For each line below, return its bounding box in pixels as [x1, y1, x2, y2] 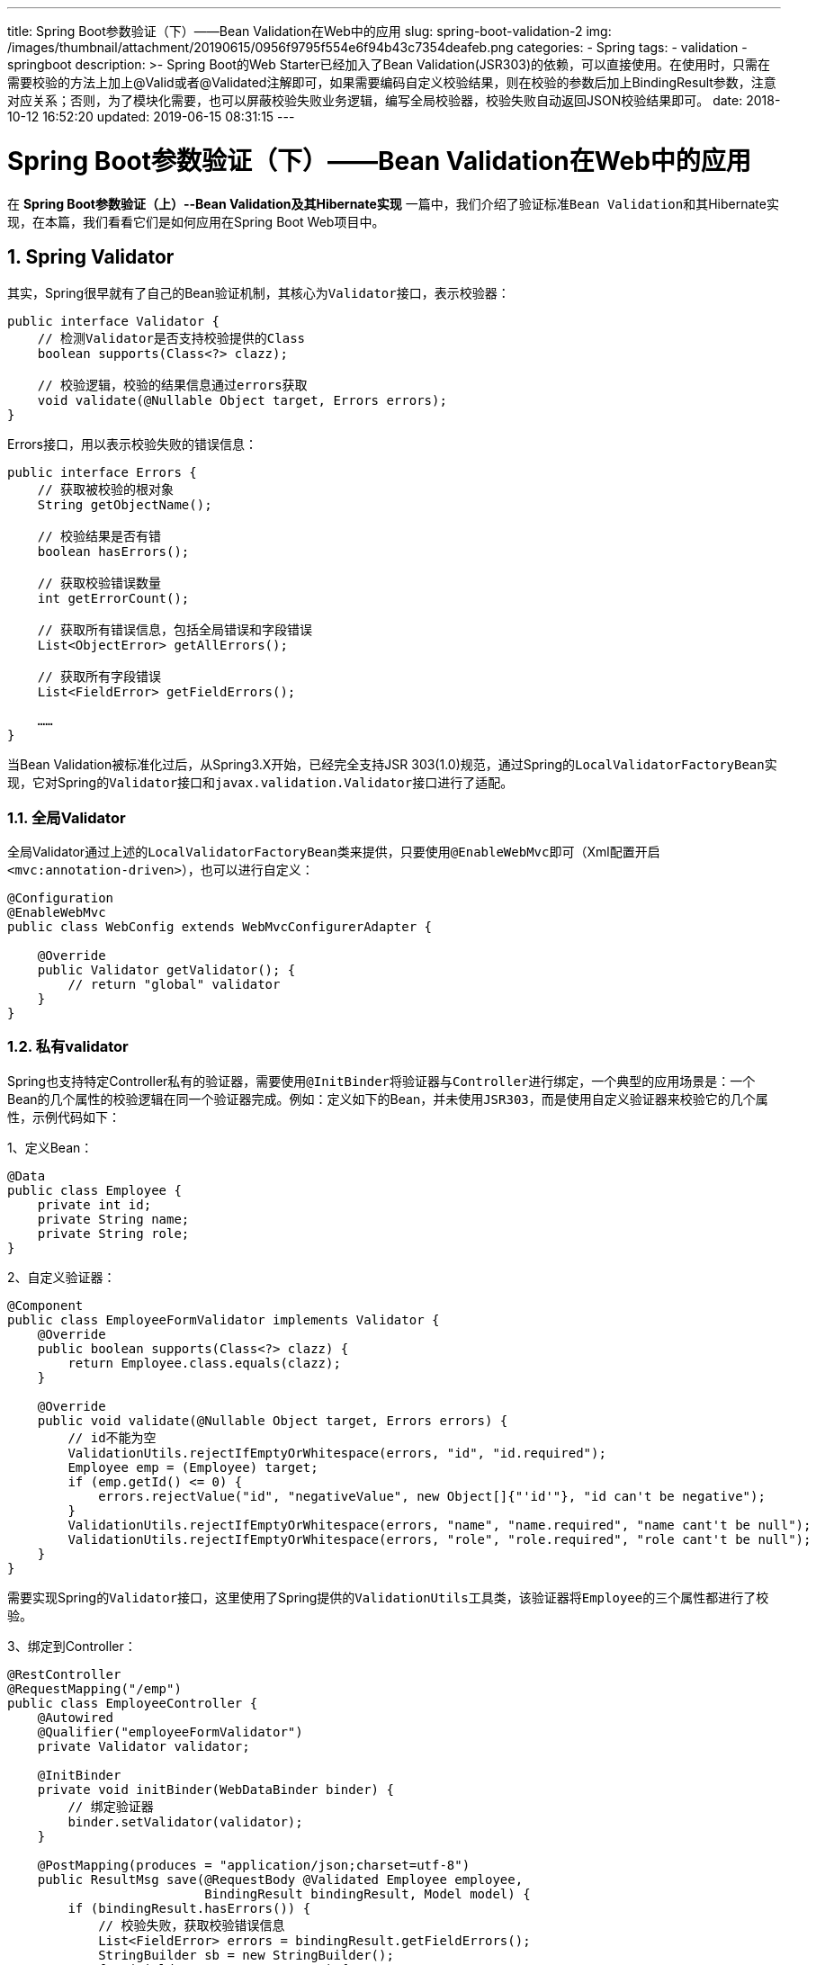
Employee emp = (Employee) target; [67, 1459, 318, 1475]
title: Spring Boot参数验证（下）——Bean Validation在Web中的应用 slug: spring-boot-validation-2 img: [7, 23, 612, 39]
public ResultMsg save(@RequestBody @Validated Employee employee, [37, 1871, 524, 1887]
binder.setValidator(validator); [67, 1814, 303, 1829]
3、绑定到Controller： [7, 1637, 137, 1654]
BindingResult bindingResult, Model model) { [204, 1886, 531, 1901]
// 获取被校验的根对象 [37, 482, 175, 498]
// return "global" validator [67, 977, 281, 992]
